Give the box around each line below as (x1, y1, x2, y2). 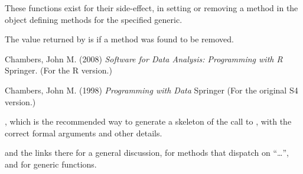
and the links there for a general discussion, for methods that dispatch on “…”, (5, 146, 289, 159)
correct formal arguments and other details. (5, 126, 162, 139)
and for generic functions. (5, 158, 97, 170)
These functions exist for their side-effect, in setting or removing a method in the (5, 2, 298, 14)
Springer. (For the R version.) (5, 64, 112, 76)
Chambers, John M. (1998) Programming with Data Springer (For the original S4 (5, 83, 298, 96)
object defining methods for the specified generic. (5, 13, 183, 25)
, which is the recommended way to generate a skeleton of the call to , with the (5, 115, 292, 128)
